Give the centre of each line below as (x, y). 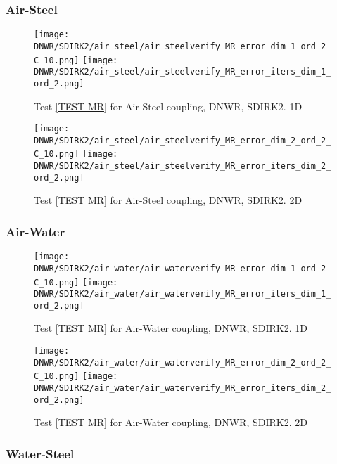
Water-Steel (40, 453)
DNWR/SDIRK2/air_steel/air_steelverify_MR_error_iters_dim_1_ (183, 72)
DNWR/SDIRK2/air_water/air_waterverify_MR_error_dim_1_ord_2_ (183, 268)
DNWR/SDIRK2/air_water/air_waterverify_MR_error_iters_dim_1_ (183, 294)
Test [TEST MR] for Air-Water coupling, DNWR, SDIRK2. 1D (171, 328)
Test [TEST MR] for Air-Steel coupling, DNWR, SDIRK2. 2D (168, 200)
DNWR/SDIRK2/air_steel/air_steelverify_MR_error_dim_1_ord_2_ (183, 46)
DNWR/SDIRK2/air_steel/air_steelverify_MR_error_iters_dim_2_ (183, 166)
